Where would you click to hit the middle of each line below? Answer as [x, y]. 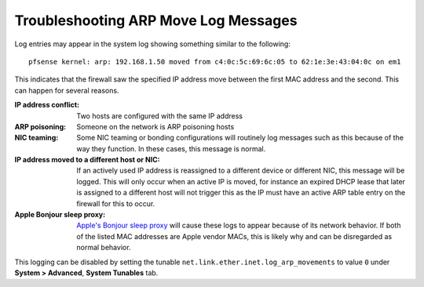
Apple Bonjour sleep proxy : [60, 215]
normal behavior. [104, 248]
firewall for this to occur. [116, 203]
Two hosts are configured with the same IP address [160, 116]
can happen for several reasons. [67, 90]
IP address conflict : [47, 105]
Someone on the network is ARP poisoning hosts [155, 126]
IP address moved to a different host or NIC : [87, 160]
